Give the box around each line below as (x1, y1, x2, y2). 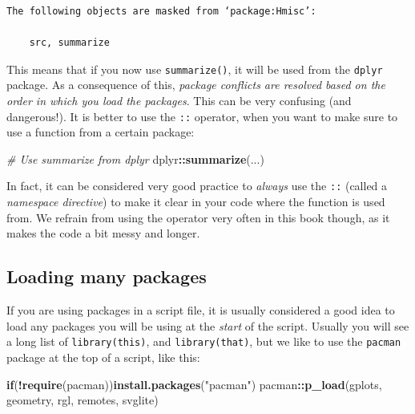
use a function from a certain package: (6, 124, 195, 140)
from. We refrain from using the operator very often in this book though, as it (6, 209, 390, 225)
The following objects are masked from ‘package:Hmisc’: (6, 6, 316, 17)
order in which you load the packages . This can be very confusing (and (6, 92, 352, 109)
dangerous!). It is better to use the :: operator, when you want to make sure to (6, 108, 398, 124)
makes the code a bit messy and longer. (6, 225, 200, 241)
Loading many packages (6, 264, 207, 289)
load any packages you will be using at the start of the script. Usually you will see (6, 317, 409, 334)
